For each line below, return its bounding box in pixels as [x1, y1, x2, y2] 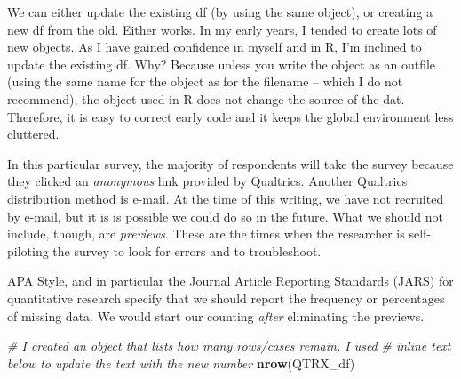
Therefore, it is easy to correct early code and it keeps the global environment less [7, 107, 454, 125]
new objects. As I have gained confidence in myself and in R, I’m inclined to [7, 37, 422, 56]
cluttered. [7, 125, 60, 143]
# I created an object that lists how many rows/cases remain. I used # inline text [7, 336, 451, 355]
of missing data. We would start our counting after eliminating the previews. [7, 306, 425, 325]
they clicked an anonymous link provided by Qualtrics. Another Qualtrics [7, 172, 408, 190]
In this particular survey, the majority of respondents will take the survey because [7, 154, 454, 173]
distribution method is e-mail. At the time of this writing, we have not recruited [7, 189, 444, 207]
